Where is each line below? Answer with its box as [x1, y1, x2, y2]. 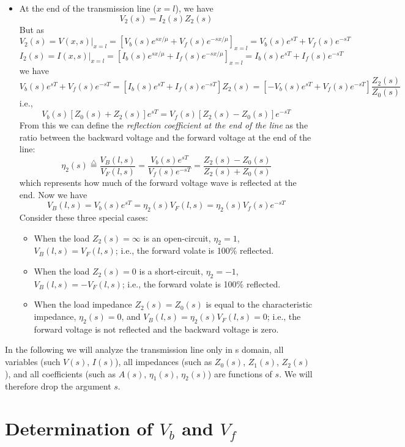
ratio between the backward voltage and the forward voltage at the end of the [19, 130, 311, 143]
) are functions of [207, 367, 272, 380]
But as [19, 23, 45, 35]
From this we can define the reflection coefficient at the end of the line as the [19, 119, 308, 131]
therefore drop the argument [5, 380, 111, 393]
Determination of [5, 416, 153, 441]
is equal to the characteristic [206, 298, 313, 311]
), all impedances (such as [115, 355, 212, 368]
